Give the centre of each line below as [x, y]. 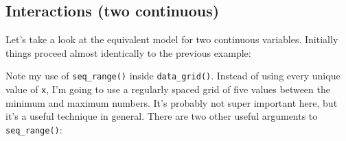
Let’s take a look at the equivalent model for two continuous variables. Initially [172, 39]
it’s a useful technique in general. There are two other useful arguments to [162, 116]
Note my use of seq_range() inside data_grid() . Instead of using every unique [173, 76]
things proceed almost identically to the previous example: [128, 52]
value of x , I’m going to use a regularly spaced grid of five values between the [168, 89]
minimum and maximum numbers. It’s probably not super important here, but [172, 102]
